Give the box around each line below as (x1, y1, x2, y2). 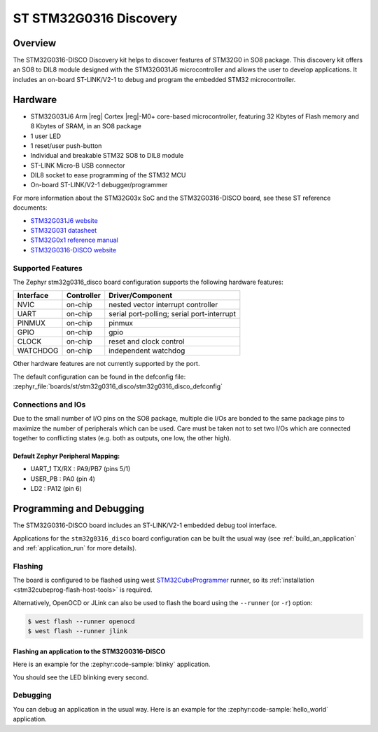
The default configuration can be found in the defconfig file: (13, 372, 186, 381)
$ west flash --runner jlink (27, 628, 128, 635)
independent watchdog (108, 346, 185, 355)
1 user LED (30, 132, 62, 140)
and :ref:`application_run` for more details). (13, 543, 136, 552)
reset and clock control (108, 337, 185, 346)
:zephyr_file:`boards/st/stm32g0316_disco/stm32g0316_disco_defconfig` (13, 382, 223, 391)
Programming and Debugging (13, 503, 145, 515)
